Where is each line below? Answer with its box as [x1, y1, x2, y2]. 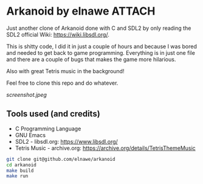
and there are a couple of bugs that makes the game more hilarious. [6, 55, 176, 63]
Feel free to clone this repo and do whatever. [6, 79, 119, 87]
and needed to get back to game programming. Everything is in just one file [6, 49, 196, 56]
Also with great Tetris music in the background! [6, 67, 125, 74]
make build [6, 168, 34, 174]
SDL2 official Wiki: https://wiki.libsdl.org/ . [6, 30, 109, 38]
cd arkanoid [6, 161, 36, 168]
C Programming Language [15, 125, 81, 132]
